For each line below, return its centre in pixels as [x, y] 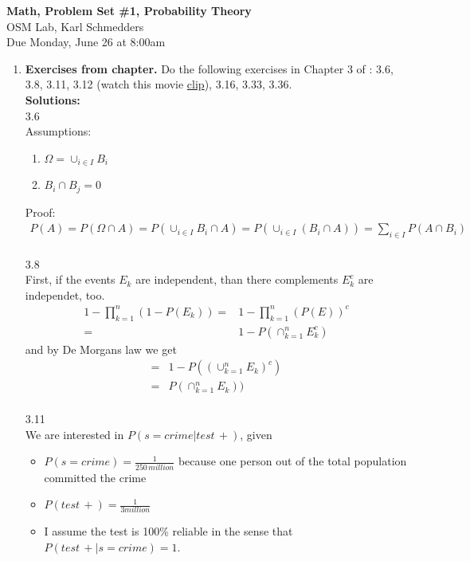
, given [256, 434]
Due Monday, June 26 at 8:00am [86, 42]
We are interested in [74, 434]
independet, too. [65, 294]
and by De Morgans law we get [101, 349]
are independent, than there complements [237, 279]
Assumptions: [58, 131]
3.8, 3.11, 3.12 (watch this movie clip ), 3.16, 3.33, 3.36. [159, 84]
